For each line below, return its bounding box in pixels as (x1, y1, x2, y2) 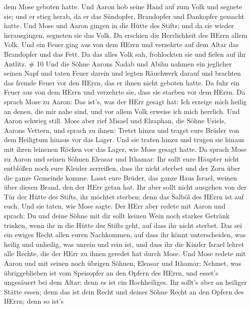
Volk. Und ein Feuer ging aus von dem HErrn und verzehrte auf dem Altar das (4, 39, 239, 49)
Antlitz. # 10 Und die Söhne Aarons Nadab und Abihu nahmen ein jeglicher (4, 58, 232, 68)
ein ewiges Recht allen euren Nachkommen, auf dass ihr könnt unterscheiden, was (4, 229, 246, 240)
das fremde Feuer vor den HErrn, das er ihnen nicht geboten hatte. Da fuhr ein (4, 77, 240, 87)
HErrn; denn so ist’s (4, 296, 64, 306)
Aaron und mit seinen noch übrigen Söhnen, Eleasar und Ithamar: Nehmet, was (4, 258, 242, 268)
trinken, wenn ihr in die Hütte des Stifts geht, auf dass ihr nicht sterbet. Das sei (4, 220, 242, 230)
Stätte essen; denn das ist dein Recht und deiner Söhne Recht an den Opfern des (4, 286, 244, 296)
